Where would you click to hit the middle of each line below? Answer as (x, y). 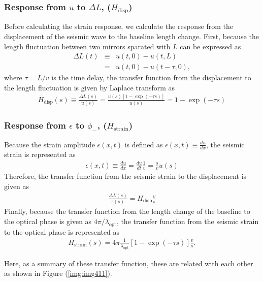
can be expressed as (210, 46)
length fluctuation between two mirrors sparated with (87, 46)
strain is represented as (40, 154)
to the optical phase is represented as (62, 231)
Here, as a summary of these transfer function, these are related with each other (129, 263)
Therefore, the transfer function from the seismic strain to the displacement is (125, 176)
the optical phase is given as (48, 221)
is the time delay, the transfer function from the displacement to (151, 77)
